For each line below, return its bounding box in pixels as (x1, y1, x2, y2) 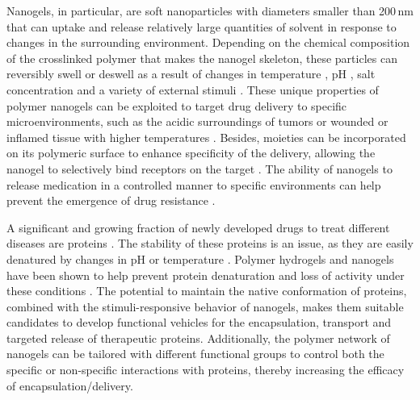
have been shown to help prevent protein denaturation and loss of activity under (6, 266, 405, 283)
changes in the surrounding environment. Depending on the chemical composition (6, 34, 410, 51)
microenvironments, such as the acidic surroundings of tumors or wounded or (6, 113, 388, 130)
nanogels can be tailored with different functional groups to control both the (6, 345, 384, 362)
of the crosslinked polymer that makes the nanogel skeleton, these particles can (6, 49, 397, 66)
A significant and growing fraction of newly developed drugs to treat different (6, 219, 390, 235)
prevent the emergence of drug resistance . (6, 192, 216, 209)
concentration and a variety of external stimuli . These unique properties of (6, 81, 379, 98)
